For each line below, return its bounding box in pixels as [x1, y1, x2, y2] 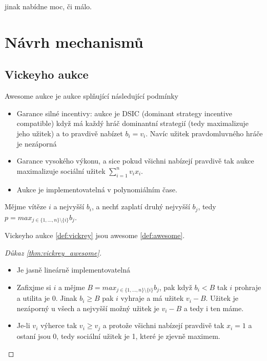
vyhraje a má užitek [120, 293, 184, 303]
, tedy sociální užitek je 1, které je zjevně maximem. [56, 330, 220, 341]
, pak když [159, 281, 192, 292]
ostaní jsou [16, 330, 51, 341]
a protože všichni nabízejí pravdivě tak [102, 320, 224, 331]
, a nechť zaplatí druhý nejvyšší [91, 201, 190, 212]
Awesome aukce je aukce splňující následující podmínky [5, 91, 178, 101]
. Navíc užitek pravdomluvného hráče [146, 128, 263, 138]
